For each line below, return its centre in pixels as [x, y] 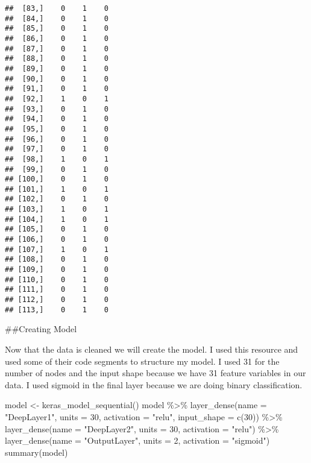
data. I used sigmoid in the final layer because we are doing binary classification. [154, 384]
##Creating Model [41, 329]
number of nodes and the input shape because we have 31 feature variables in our [155, 373]
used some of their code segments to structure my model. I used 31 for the [142, 361]
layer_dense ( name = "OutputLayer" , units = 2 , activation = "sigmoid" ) [137, 440]
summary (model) [36, 452]
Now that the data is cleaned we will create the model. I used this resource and [152, 349]
